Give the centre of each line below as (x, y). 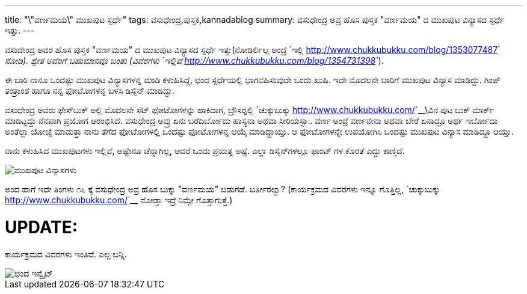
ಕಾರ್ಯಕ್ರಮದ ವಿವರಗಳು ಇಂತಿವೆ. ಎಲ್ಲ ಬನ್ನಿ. (66, 254)
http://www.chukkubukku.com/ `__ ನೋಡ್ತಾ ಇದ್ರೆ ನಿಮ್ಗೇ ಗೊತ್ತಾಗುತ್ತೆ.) (119, 200)
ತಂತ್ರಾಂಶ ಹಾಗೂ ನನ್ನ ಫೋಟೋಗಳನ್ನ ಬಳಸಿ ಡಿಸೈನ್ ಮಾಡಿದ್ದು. (90, 90)
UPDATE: (42, 227)
